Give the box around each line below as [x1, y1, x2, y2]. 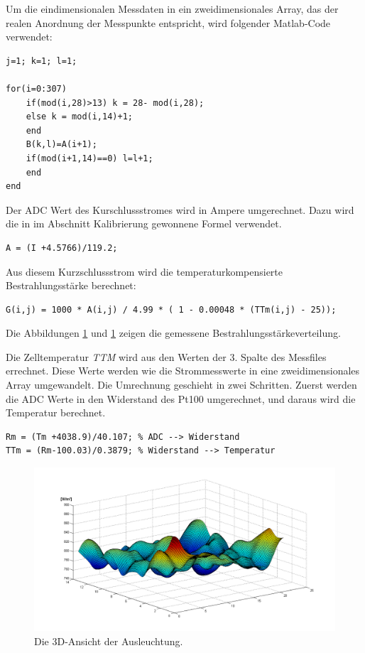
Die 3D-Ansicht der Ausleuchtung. [34, 633, 183, 648]
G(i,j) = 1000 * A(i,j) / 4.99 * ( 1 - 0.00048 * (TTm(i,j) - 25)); [6, 304, 337, 315]
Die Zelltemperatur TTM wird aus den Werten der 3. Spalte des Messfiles [6, 349, 327, 364]
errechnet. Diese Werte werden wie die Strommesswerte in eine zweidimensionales [6, 363, 360, 378]
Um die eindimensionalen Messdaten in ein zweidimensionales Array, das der [6, 1, 339, 16]
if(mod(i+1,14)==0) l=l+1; [26, 153, 153, 163]
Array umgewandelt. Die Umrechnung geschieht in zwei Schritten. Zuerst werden [6, 377, 357, 392]
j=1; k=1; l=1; [6, 55, 77, 66]
